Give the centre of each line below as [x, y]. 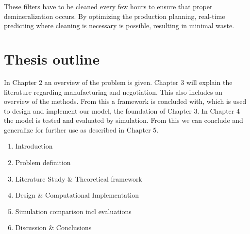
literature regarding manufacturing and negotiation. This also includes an [113, 92]
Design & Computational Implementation [77, 195]
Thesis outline [52, 58]
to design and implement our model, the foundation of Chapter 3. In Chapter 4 [122, 110]
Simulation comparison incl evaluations [73, 211]
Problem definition [43, 162]
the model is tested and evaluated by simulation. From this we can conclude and [124, 120]
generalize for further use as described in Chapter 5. [81, 129]
